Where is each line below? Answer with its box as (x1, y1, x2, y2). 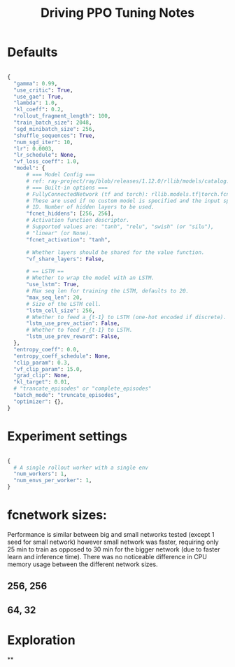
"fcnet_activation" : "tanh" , (25, 236, 111, 243)
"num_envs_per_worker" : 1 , (13, 477, 92, 484)
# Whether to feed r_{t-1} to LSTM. (25, 327, 133, 334)
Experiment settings (7, 428, 128, 444)
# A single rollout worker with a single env (13, 464, 149, 471)
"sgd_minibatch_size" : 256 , (13, 125, 96, 132)
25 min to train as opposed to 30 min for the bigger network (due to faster (7, 545, 220, 554)
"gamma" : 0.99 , (13, 80, 58, 87)
